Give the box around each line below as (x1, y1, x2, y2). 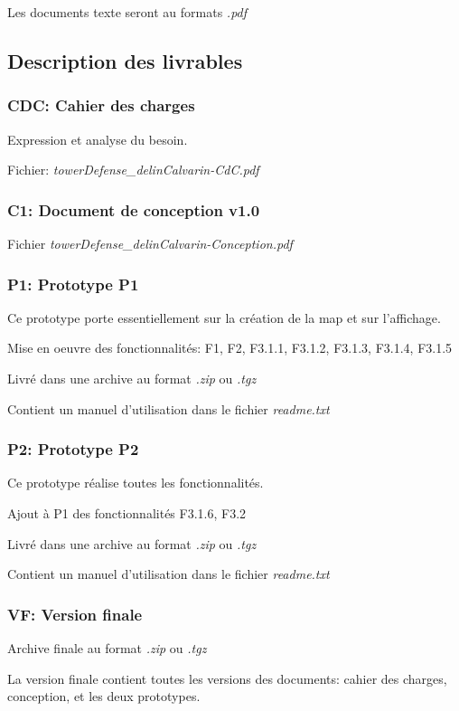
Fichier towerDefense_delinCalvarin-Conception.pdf (7, 234, 293, 252)
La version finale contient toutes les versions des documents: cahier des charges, (7, 668, 447, 687)
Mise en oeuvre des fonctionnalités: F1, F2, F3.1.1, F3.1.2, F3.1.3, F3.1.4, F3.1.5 (7, 338, 453, 357)
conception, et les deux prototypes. (7, 687, 201, 706)
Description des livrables (7, 46, 243, 74)
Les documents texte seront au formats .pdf (7, 3, 248, 21)
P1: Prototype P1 (7, 272, 139, 295)
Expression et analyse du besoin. (7, 129, 188, 148)
